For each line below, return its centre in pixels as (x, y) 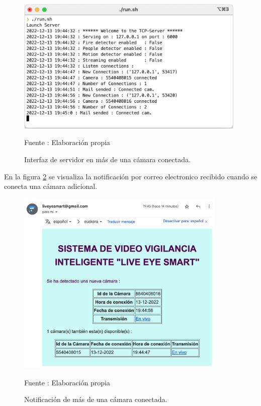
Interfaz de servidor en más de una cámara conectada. (107, 159)
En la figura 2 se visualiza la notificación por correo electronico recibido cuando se (131, 176)
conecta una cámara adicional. (51, 186)
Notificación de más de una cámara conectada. (96, 399)
